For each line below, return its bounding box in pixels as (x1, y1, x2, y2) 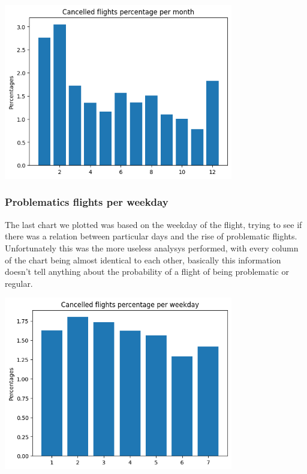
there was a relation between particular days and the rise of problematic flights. (5, 230, 297, 242)
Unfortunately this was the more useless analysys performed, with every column (5, 241, 299, 254)
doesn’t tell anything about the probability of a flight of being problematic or (5, 265, 289, 278)
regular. (5, 277, 33, 289)
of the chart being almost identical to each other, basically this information (5, 253, 281, 266)
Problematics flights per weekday (5, 194, 168, 209)
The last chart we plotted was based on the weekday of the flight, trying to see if (5, 218, 302, 230)
